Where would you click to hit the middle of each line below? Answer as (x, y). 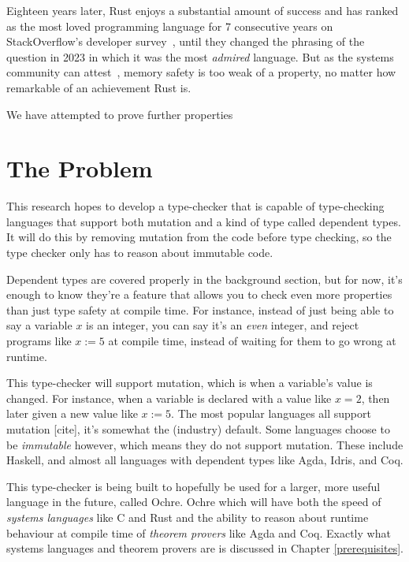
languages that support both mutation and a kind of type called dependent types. (204, 221)
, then (376, 398)
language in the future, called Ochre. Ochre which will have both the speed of (194, 502)
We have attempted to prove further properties (120, 114)
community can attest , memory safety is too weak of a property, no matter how (201, 72)
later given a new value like (72, 413)
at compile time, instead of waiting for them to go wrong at (252, 341)
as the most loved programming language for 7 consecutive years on (170, 26)
